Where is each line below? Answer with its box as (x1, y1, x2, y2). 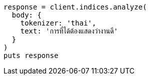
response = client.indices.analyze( (3, 3, 147, 11)
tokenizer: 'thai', (20, 19, 96, 27)
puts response (3, 51, 58, 59)
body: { (11, 11, 41, 19)
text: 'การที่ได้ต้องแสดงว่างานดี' (20, 27, 118, 35)
